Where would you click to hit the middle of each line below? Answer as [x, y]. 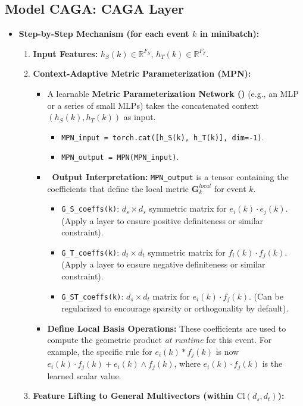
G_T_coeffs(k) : [90, 252]
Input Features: [65, 53]
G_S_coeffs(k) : [90, 208]
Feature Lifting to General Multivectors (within [133, 396]
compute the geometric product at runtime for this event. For [160, 340]
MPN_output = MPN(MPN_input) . [120, 157]
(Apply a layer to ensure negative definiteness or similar [163, 264]
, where [187, 363]
